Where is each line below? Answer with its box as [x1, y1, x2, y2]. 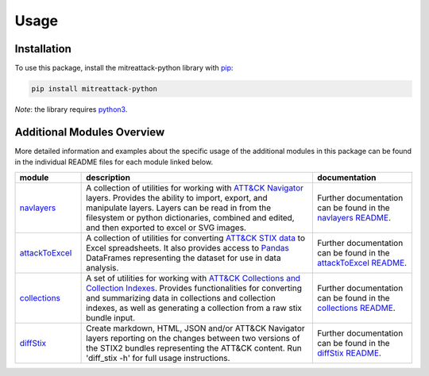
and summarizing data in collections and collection [86, 292, 276, 303]
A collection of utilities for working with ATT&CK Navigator [86, 182, 304, 194]
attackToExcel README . [316, 257, 408, 268]
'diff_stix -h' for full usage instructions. [86, 352, 230, 363]
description [86, 171, 131, 182]
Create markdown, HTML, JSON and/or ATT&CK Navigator [86, 322, 305, 333]
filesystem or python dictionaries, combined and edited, [86, 212, 295, 223]
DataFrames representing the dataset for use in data [86, 252, 281, 263]
